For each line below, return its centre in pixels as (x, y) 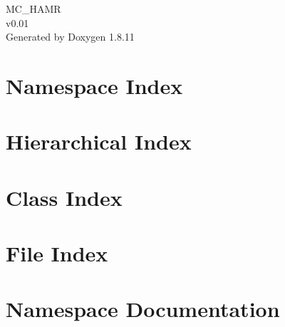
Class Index (64, 197)
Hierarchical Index (99, 141)
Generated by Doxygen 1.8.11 (70, 37)
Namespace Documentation (143, 309)
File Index (57, 253)
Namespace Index (94, 85)
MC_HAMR (33, 9)
